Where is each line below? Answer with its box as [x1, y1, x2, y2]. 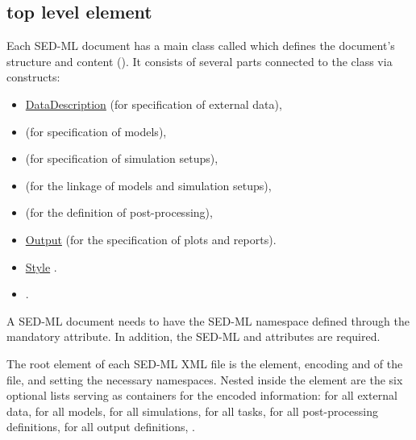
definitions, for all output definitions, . [6, 418, 195, 435]
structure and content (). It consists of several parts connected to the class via [6, 52, 393, 69]
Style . [25, 258, 57, 275]
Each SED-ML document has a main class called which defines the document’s [6, 37, 395, 54]
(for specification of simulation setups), [25, 150, 218, 167]
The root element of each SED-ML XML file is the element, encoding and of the [6, 355, 403, 372]
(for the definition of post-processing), [25, 204, 213, 221]
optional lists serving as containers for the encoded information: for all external [6, 387, 397, 404]
